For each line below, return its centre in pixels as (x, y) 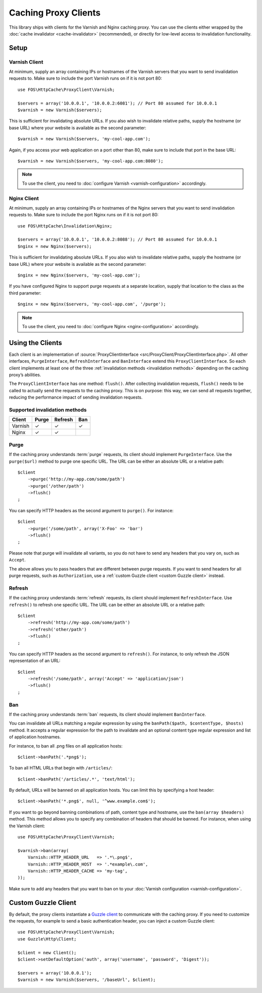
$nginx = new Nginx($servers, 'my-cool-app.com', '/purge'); (92, 304)
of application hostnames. (35, 737)
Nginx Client (24, 198)
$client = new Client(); (47, 952)
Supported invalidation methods (48, 410)
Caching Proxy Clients (55, 13)
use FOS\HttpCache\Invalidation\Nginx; (65, 226)
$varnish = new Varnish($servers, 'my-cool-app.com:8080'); (90, 161)
